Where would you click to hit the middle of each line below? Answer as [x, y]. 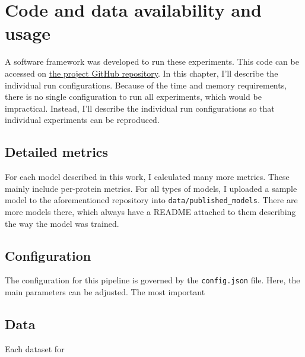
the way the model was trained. [62, 223]
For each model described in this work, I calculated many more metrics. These [147, 177]
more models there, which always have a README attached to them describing [150, 211]
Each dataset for [35, 348]
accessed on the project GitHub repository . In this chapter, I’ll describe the [142, 73]
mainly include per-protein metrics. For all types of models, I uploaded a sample [151, 188]
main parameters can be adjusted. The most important [105, 291]
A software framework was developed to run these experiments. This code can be [152, 61]
